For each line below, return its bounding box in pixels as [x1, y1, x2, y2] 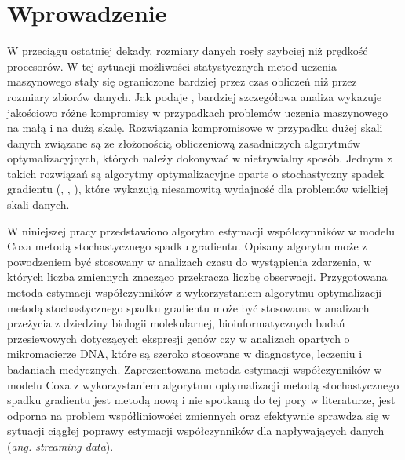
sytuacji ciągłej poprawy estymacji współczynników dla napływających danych [7, 422, 385, 439]
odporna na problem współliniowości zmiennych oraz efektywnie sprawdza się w [7, 407, 390, 423]
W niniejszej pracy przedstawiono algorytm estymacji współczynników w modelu [7, 222, 395, 239]
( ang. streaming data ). [7, 437, 114, 454]
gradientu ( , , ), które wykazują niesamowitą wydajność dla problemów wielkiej [7, 181, 389, 197]
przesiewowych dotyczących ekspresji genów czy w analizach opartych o [7, 330, 350, 346]
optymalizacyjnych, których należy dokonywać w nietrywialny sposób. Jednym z [7, 150, 392, 166]
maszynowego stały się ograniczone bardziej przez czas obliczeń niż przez [7, 73, 357, 89]
